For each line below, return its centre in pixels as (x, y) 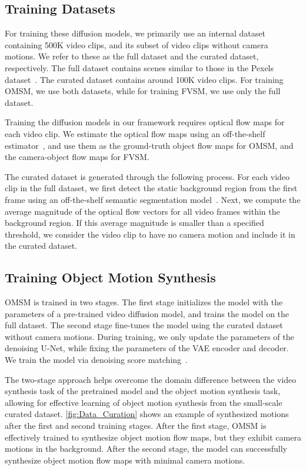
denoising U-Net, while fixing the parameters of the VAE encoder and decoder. (147, 348)
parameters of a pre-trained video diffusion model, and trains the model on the (147, 313)
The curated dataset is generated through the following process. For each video (147, 176)
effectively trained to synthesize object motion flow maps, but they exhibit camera (153, 437)
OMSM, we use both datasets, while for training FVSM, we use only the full (143, 91)
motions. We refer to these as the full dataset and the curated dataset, (132, 56)
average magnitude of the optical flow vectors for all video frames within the (142, 211)
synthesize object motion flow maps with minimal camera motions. (125, 460)
